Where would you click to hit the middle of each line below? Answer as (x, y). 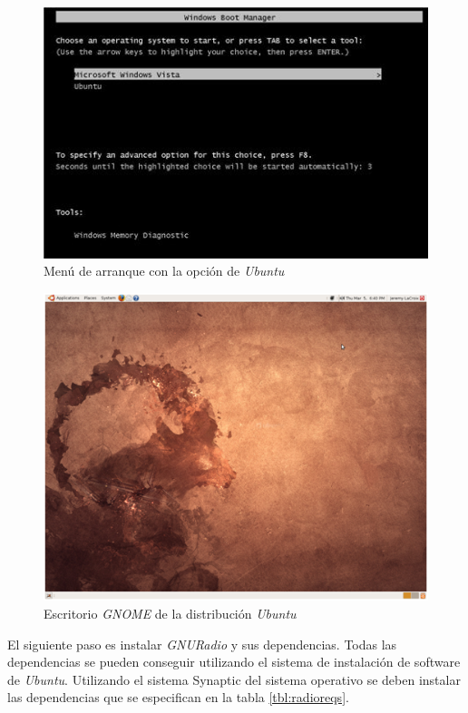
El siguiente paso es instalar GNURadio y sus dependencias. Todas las (202, 644)
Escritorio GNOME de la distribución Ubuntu (170, 614)
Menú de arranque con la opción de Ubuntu (164, 271)
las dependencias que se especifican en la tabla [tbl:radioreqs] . (178, 697)
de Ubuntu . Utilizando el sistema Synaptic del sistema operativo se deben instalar (234, 679)
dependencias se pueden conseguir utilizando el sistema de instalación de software (234, 662)
